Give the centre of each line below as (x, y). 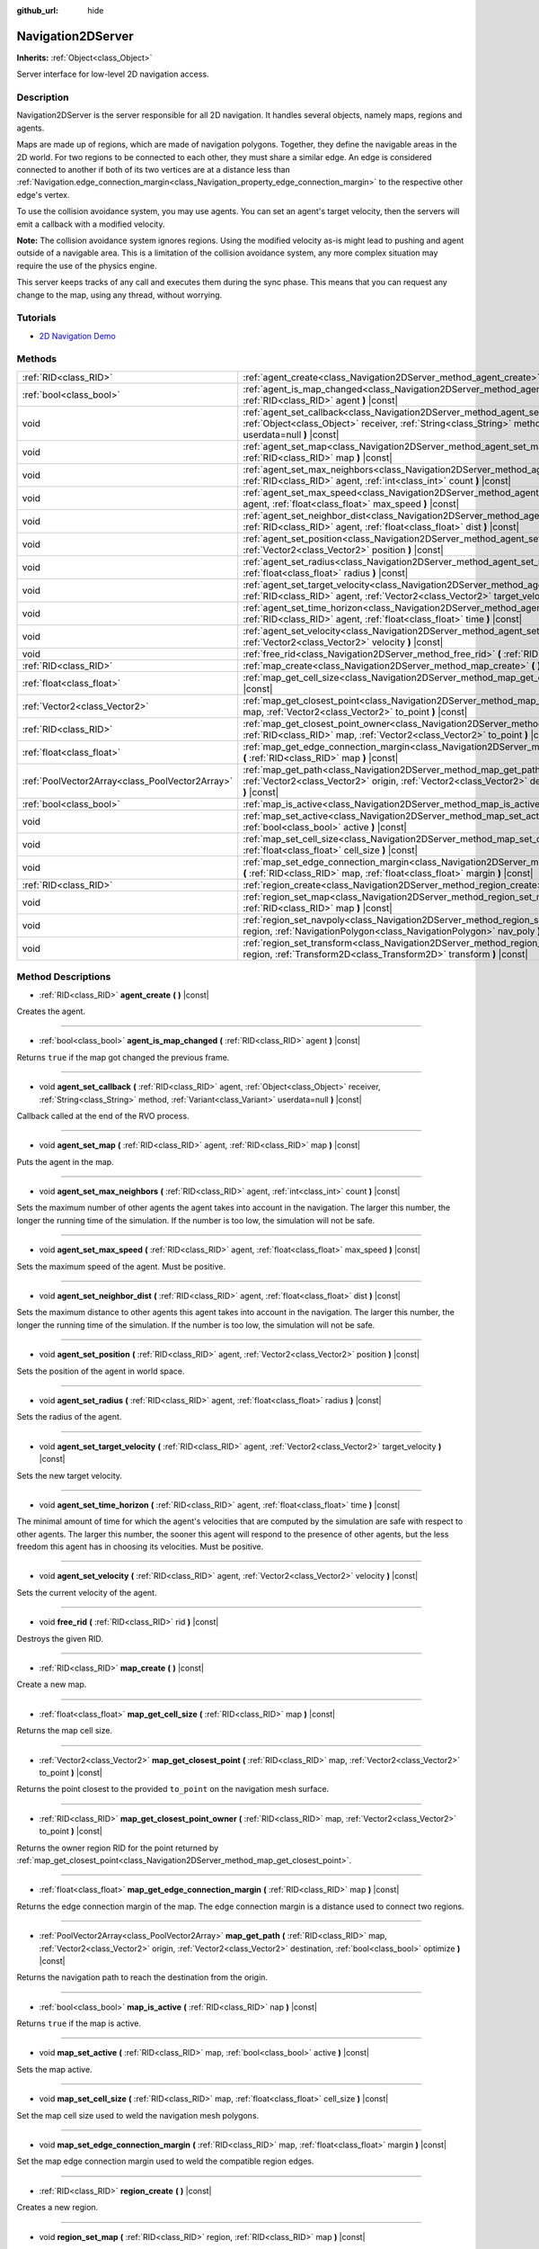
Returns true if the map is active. (79, 2023)
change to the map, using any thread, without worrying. (119, 295)
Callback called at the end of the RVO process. (103, 1116)
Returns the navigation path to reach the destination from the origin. (142, 1977)
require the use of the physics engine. (87, 265)
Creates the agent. (51, 1011)
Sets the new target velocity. (70, 1475)
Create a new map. (52, 1685)
